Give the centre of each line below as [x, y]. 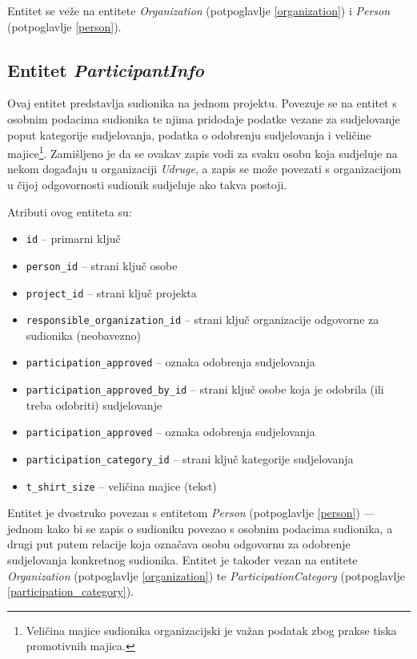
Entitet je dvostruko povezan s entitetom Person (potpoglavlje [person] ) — [191, 513]
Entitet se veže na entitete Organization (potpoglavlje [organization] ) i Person [199, 10]
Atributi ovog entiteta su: [70, 211]
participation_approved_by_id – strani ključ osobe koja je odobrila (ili [205, 389]
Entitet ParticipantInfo [106, 69]
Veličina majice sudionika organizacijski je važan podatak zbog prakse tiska [211, 630]
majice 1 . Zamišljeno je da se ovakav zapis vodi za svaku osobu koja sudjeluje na [202, 152]
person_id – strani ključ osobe [102, 265]
